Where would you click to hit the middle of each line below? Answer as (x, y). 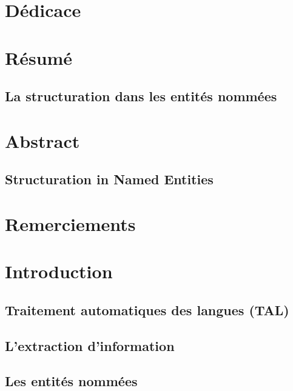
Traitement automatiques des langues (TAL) (147, 309)
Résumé (39, 57)
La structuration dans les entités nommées (141, 96)
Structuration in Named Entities (109, 179)
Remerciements (70, 223)
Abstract (42, 140)
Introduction (59, 271)
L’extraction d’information (90, 345)
